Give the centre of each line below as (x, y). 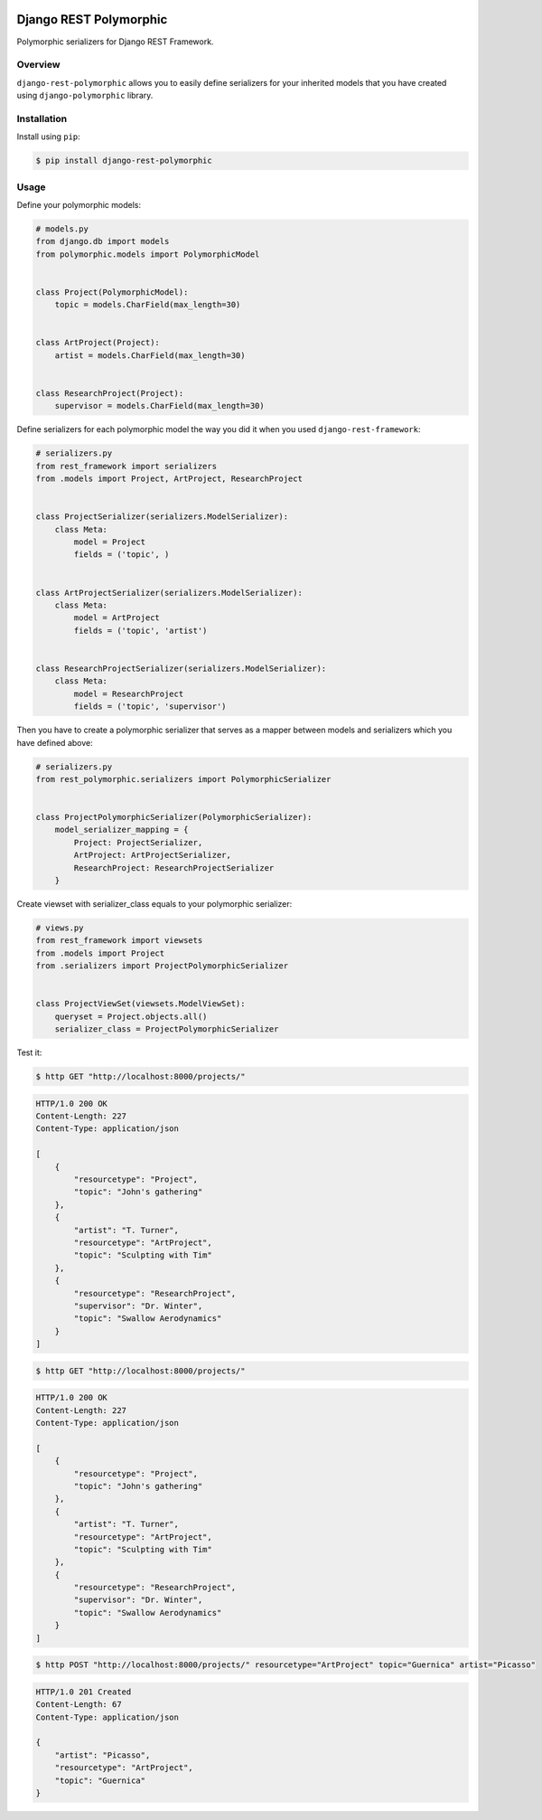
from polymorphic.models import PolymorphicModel (148, 254)
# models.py (62, 229)
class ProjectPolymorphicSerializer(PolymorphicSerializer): (174, 817)
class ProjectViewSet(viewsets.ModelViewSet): (140, 1004)
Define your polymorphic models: (79, 204)
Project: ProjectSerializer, (138, 842)
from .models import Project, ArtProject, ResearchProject (169, 479)
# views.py (60, 928)
